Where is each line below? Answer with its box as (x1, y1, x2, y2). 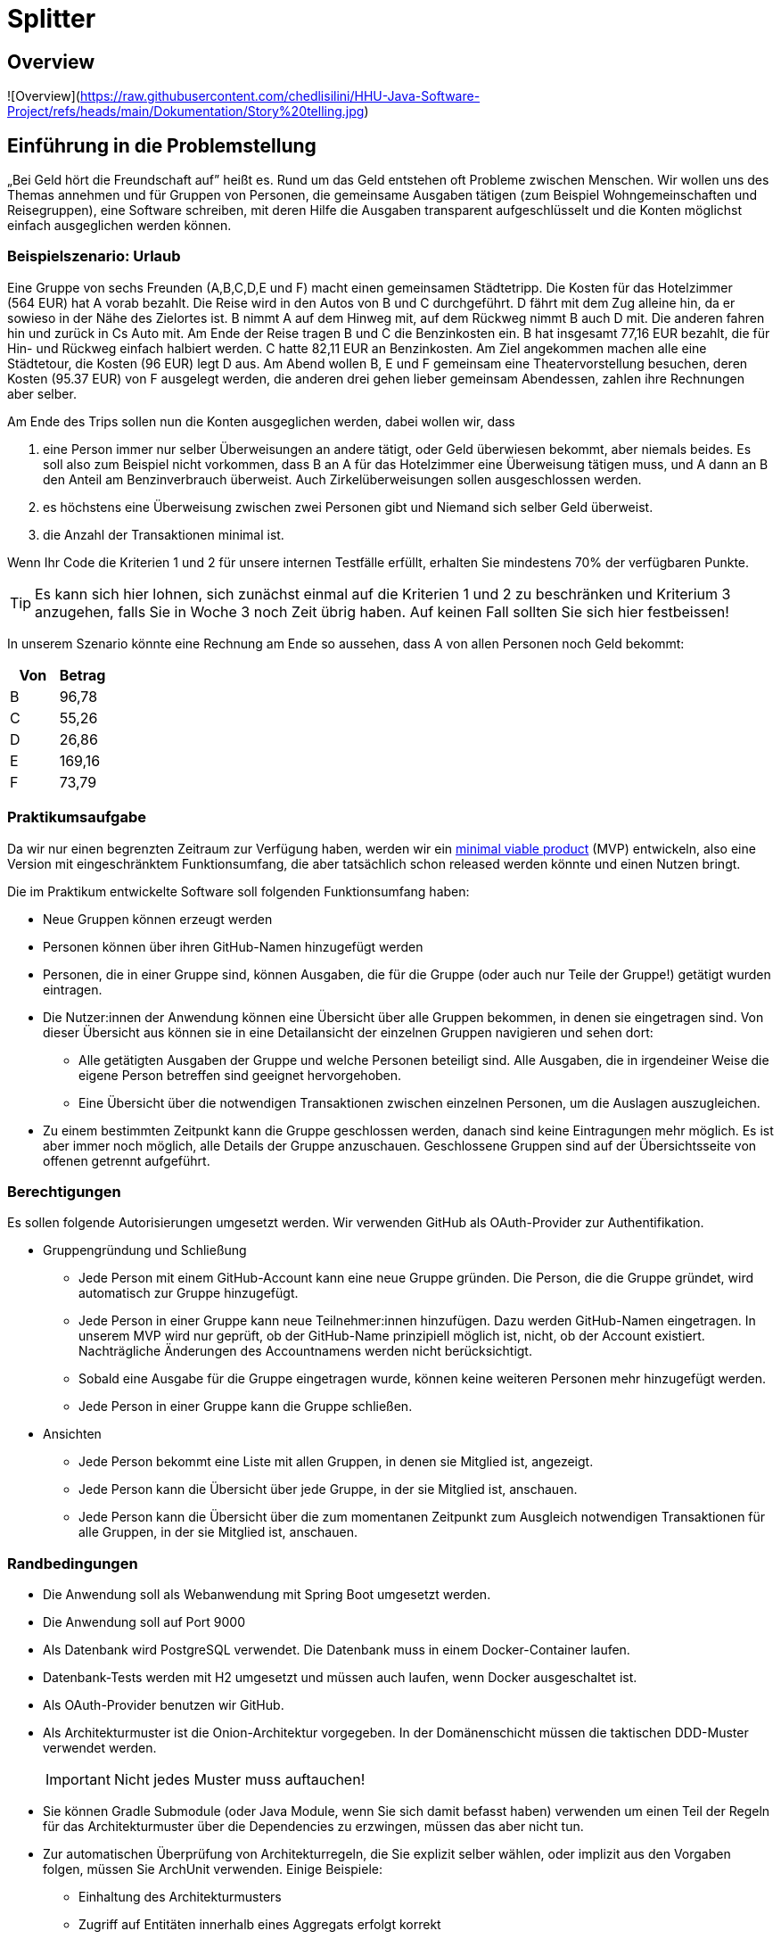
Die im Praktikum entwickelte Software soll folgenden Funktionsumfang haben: (7, 883, 470, 899)
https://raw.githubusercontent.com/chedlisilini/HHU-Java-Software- (79, 88, 481, 104)
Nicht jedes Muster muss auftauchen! (113, 1770, 366, 1789)
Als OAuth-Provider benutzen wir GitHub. (43, 1697, 284, 1713)
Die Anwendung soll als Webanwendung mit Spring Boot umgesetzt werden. (43, 1587, 491, 1603)
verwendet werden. (43, 1740, 157, 1756)
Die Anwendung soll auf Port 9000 (43, 1614, 246, 1630)
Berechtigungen (7, 1182, 121, 1201)
